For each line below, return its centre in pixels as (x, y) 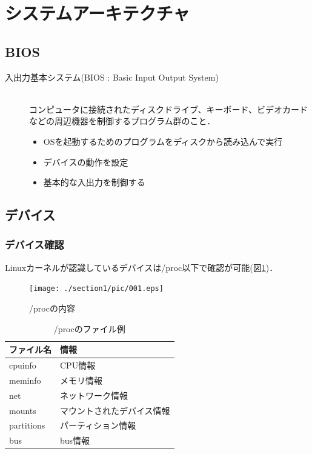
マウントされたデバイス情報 (115, 410)
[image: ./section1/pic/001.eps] (96, 289)
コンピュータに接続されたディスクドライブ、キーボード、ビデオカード (169, 109)
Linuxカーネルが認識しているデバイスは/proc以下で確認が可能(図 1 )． (141, 267)
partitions (27, 425)
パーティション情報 (98, 425)
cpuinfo (23, 365)
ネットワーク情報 (94, 395)
